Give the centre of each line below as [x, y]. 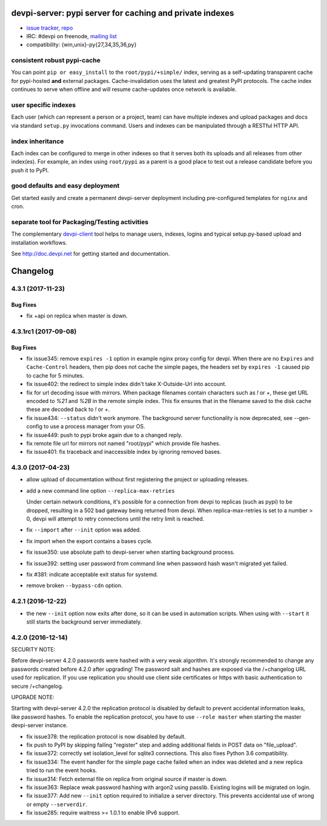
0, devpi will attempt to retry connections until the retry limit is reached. [115, 519]
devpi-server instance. [39, 725]
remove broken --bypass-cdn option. [74, 585]
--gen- [302, 418]
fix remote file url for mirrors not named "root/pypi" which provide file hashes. [124, 443]
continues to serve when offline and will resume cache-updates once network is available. [124, 89]
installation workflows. [39, 242]
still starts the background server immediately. [84, 622]
